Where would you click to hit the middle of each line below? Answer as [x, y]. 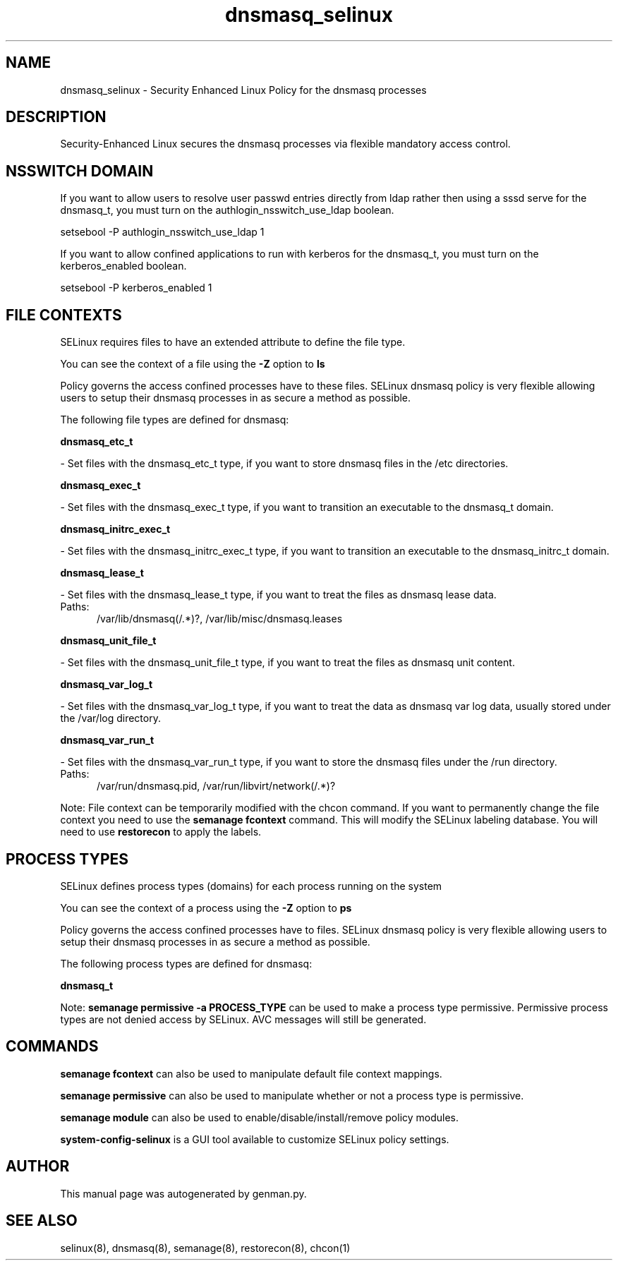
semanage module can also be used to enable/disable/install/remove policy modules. [260, 1117]
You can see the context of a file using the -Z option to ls [193, 364]
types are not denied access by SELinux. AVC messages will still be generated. [243, 1019]
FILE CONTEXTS [64, 315]
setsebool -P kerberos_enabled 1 [136, 288]
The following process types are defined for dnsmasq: [186, 963]
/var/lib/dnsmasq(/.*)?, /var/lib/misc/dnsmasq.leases [220, 619]
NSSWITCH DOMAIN [80, 171]
